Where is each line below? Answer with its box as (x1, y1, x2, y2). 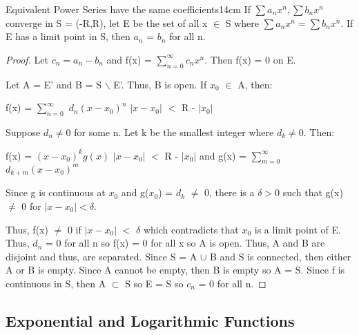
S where (225, 15, 260, 30)
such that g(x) (282, 185, 343, 200)
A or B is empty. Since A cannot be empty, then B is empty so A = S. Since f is (6, 262, 345, 277)
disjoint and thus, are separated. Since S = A (6, 249, 197, 263)
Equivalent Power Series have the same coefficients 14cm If (6, 2, 251, 16)
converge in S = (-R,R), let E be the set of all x (6, 15, 208, 30)
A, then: (237, 77, 273, 91)
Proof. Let (6, 52, 48, 66)
